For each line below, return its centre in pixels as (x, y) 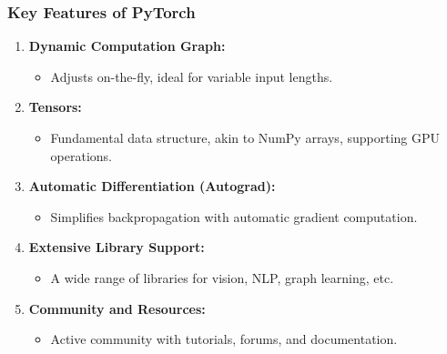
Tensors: (55, 107)
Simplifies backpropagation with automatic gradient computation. (234, 216)
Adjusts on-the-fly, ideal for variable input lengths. (192, 76)
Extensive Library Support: (117, 247)
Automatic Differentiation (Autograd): (152, 186)
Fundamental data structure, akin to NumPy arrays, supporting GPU (245, 137)
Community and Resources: (117, 308)
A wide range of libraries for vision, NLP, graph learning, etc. (222, 277)
